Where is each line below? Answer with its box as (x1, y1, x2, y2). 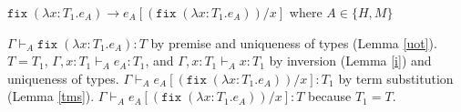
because (308, 87, 352, 106)
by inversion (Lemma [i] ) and (269, 51, 432, 70)
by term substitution (338, 68, 454, 87)
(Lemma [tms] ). (7, 87, 95, 106)
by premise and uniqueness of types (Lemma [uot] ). (150, 33, 437, 52)
